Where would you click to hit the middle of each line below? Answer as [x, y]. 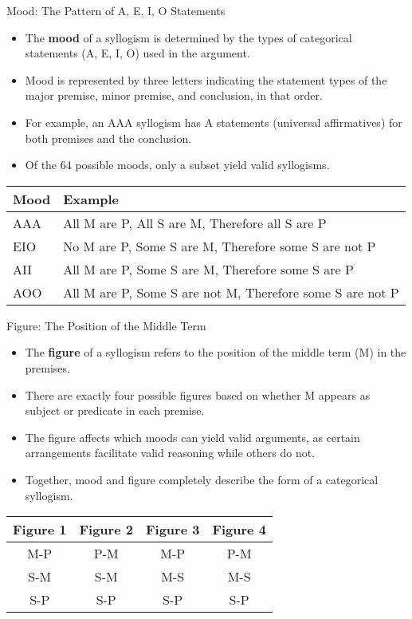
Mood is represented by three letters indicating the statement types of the [206, 79]
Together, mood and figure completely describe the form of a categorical [202, 479]
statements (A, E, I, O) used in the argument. [137, 53]
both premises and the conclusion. [108, 138]
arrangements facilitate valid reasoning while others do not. [170, 453]
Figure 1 [40, 530]
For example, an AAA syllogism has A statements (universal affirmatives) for [214, 122]
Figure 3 [173, 530]
